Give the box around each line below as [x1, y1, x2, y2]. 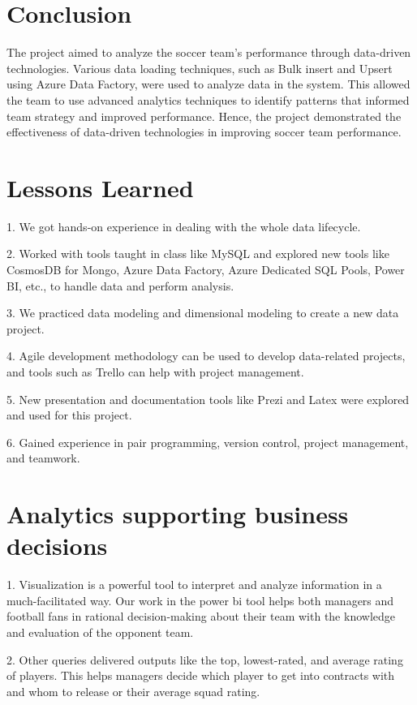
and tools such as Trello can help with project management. [6, 363, 304, 380]
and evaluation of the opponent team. [6, 624, 194, 641]
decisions [6, 529, 108, 562]
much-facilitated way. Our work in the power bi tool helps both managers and [6, 591, 394, 608]
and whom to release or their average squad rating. [6, 682, 260, 699]
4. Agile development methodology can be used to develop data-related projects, [6, 347, 406, 364]
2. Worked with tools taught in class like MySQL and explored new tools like [6, 245, 389, 262]
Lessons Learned [6, 170, 194, 204]
